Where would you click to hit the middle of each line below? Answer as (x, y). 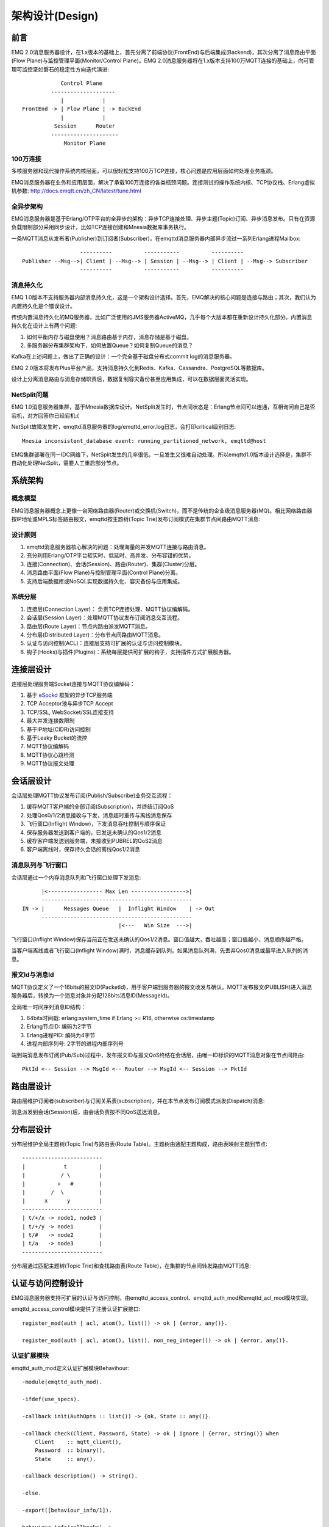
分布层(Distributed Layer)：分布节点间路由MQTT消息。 (95, 635)
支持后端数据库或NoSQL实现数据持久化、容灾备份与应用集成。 (105, 581)
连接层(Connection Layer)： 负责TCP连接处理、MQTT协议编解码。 (110, 609)
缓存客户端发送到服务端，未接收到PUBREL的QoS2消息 (94, 840)
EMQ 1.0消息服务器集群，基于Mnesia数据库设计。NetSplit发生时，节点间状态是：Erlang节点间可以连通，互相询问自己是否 (163, 407)
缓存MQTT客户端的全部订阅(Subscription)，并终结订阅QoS (100, 807)
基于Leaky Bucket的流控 (57, 738)
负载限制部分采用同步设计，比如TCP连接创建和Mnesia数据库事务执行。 (101, 227)
